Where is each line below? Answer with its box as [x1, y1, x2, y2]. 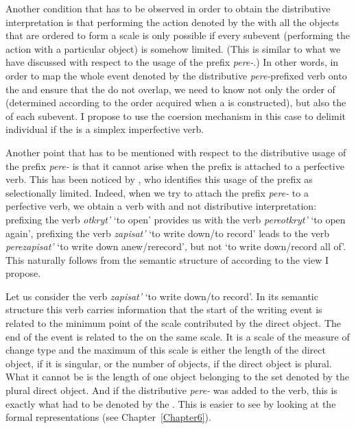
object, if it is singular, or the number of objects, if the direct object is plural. [5, 356, 332, 370]
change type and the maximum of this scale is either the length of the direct [5, 343, 326, 357]
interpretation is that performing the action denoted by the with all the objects [5, 14, 340, 29]
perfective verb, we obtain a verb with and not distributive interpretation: [5, 199, 317, 213]
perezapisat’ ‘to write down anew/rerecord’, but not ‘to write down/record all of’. [5, 239, 346, 254]
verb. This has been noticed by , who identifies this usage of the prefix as [5, 172, 313, 186]
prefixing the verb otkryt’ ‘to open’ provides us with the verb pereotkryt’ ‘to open [5, 212, 346, 226]
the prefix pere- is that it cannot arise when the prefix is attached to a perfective [5, 158, 344, 173]
